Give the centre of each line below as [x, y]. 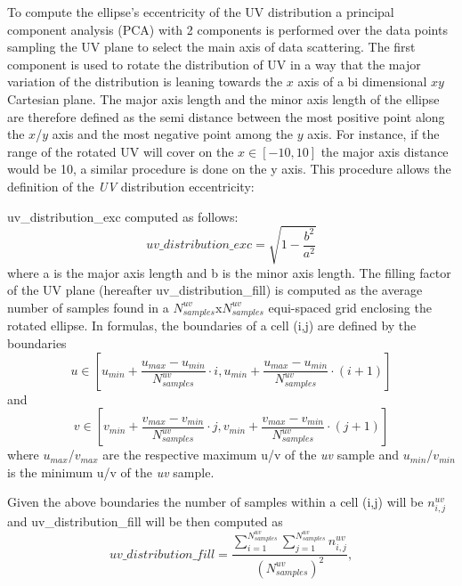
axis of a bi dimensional [362, 81]
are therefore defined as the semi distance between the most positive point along [226, 116]
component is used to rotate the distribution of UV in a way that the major [214, 64]
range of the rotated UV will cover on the [121, 151]
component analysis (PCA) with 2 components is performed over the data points [227, 29]
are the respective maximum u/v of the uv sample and [251, 455]
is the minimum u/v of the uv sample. [111, 472]
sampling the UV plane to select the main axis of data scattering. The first [211, 47]
